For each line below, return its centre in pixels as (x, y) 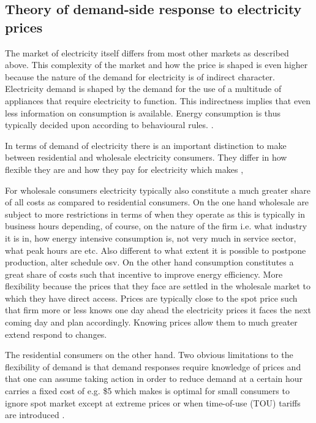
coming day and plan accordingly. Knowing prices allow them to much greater (151, 322)
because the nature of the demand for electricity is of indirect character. (140, 76)
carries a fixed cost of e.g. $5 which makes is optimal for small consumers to (147, 391)
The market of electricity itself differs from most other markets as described (147, 52)
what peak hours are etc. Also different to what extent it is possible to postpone (156, 250)
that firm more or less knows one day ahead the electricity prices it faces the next (158, 310)
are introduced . (35, 415)
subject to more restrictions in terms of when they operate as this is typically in (155, 214)
